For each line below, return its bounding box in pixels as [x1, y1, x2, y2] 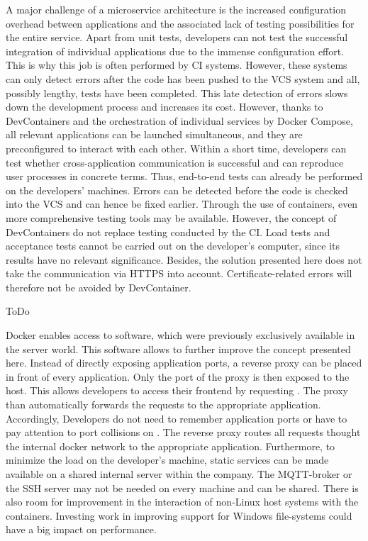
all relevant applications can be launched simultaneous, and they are [6, 127, 303, 142]
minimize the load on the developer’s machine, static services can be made [6, 452, 329, 467]
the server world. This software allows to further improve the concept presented [6, 341, 351, 356]
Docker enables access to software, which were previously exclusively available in [6, 328, 355, 342]
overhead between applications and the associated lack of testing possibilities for [6, 16, 355, 30]
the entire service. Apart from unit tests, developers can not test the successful [6, 30, 348, 45]
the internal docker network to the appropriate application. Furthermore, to [6, 438, 335, 453]
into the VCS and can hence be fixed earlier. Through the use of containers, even [6, 196, 358, 211]
